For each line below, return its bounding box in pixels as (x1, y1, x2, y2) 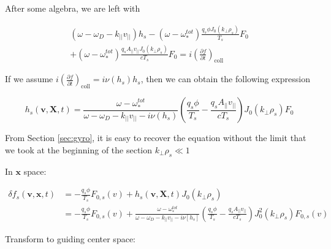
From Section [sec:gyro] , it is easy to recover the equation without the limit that (5, 131, 306, 144)
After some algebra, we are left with (5, 2, 140, 14)
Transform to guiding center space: (5, 232, 135, 245)
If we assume (5, 72, 53, 85)
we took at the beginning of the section (5, 143, 153, 156)
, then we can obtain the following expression (140, 72, 310, 85)
